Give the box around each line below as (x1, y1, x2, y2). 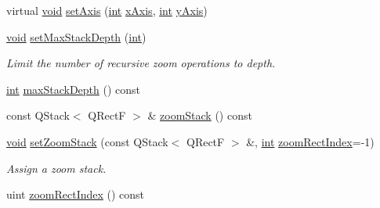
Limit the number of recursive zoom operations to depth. (6, 55, 276, 71)
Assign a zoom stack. (6, 160, 107, 176)
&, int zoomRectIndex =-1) (246, 133, 375, 149)
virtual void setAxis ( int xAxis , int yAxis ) (6, 2, 208, 18)
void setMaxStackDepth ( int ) (6, 28, 147, 45)
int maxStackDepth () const (6, 81, 141, 97)
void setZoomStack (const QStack (6, 133, 168, 149)
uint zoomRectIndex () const (6, 186, 145, 203)
